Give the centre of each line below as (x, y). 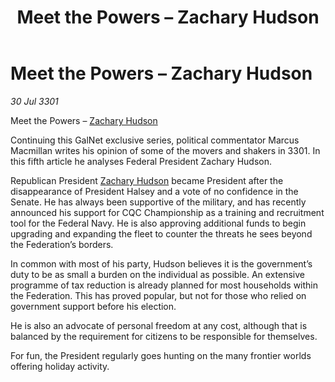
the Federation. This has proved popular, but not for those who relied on (158, 295)
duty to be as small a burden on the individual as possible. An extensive (157, 274)
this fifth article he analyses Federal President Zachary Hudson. (141, 161)
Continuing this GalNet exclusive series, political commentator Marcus (155, 140)
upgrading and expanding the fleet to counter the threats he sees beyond (161, 233)
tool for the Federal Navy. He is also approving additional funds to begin (158, 223)
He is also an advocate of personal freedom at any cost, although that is (159, 325)
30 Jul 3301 (34, 101)
